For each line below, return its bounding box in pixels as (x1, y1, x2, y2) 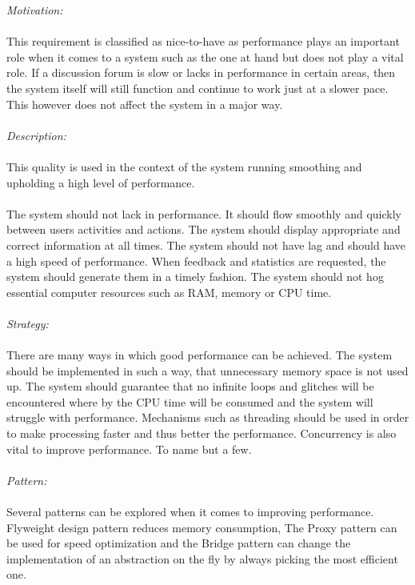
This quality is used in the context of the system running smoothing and (6, 158, 362, 174)
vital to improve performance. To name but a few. (6, 440, 252, 457)
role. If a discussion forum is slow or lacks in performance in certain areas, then (6, 64, 396, 81)
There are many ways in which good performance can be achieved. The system (6, 347, 393, 363)
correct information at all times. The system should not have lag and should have (6, 236, 406, 253)
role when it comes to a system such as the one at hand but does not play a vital (6, 48, 404, 65)
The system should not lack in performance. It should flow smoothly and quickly (6, 205, 401, 222)
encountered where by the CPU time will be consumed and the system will (6, 393, 373, 410)
